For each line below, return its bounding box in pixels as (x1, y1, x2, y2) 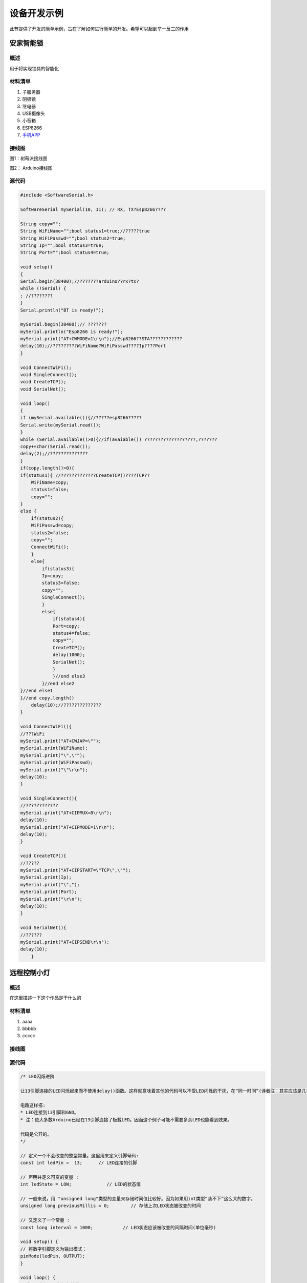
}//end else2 (41, 681, 75, 686)
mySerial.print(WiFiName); (20, 745, 88, 751)
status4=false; (52, 630, 91, 636)
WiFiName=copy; (31, 479, 69, 485)
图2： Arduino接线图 (9, 165, 53, 171)
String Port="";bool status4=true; (20, 249, 109, 256)
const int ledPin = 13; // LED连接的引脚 (20, 1160, 138, 1166)
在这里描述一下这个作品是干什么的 (9, 995, 81, 1001)
